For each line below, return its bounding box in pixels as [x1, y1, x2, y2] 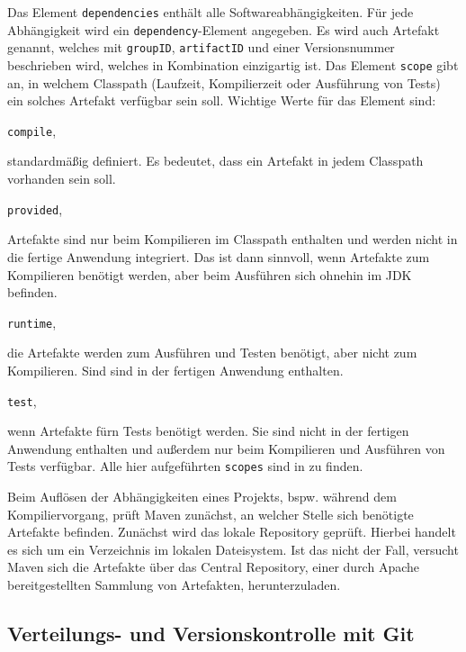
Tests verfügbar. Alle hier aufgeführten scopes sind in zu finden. [7, 457, 363, 475]
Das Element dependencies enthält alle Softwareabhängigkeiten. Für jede [7, 3, 414, 21]
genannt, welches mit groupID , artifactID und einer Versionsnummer [7, 38, 395, 57]
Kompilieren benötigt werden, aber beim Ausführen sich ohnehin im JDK [7, 265, 412, 284]
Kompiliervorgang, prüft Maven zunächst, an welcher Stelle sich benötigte [7, 504, 414, 523]
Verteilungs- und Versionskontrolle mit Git [7, 619, 415, 647]
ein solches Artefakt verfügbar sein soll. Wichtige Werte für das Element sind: [7, 91, 436, 110]
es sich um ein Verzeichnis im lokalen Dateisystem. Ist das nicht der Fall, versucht [7, 539, 459, 558]
